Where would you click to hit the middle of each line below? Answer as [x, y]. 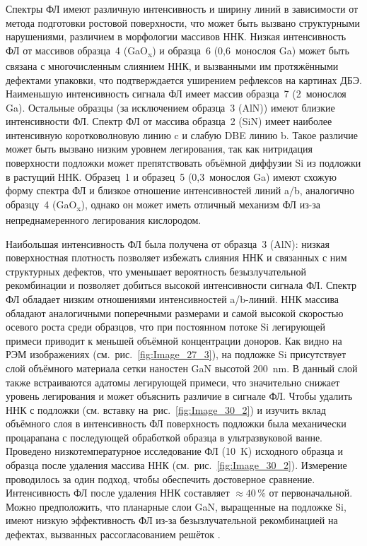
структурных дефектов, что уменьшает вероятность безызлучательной [156, 271]
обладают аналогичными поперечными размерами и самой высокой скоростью [175, 313]
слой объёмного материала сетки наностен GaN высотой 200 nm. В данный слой [182, 368]
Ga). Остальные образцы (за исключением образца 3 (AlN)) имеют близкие [170, 107]
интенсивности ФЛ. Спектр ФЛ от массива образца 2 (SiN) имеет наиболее [169, 121]
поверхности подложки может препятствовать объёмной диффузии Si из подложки [183, 163]
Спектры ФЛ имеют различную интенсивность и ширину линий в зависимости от [182, 8]
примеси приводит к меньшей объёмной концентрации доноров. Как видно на [174, 340]
